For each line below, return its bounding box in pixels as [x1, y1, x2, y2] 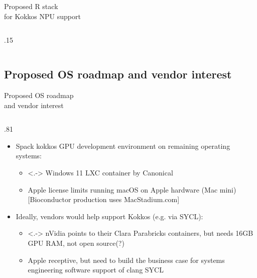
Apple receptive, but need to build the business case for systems [28, 254, 225, 265]
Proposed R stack [4, 1, 58, 11]
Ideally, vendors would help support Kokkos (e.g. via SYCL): [16, 211, 203, 221]
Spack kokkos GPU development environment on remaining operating [16, 140, 230, 151]
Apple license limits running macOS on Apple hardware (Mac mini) [28, 184, 236, 195]
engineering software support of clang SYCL [28, 264, 164, 275]
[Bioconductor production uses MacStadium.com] [28, 194, 180, 205]
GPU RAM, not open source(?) [28, 237, 124, 248]
